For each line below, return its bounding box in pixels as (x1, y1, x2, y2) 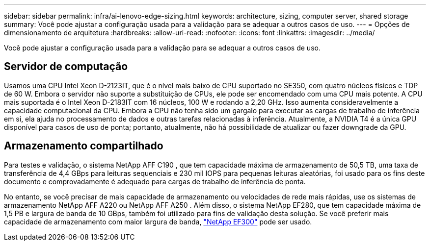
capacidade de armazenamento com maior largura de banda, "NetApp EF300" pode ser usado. (4, 217, 312, 226)
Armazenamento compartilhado (4, 140, 163, 152)
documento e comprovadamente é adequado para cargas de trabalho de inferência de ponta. (4, 177, 306, 186)
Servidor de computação (4, 60, 128, 73)
